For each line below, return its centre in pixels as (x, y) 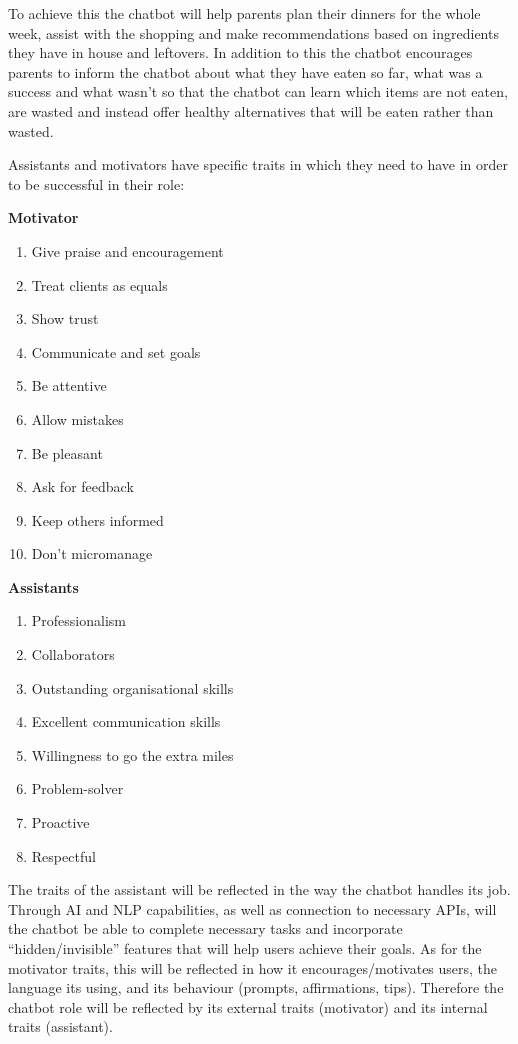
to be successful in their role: (96, 183)
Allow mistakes (77, 418)
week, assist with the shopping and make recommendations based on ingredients (253, 32)
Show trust (65, 318)
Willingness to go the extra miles (132, 754)
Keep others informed (97, 519)
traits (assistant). (60, 1026)
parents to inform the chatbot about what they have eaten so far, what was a (245, 71)
